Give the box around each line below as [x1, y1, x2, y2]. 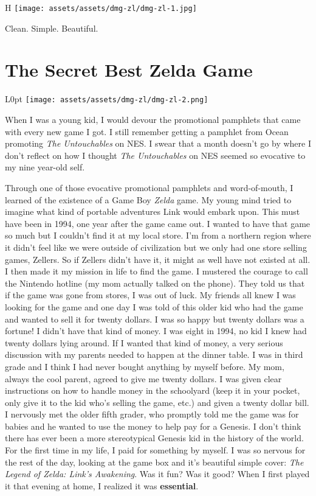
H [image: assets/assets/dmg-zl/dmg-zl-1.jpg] [5, 1, 197, 13]
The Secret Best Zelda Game [5, 57, 253, 82]
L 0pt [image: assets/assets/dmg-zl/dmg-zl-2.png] [5, 93, 208, 105]
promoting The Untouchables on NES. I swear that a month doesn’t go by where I [5, 137, 311, 150]
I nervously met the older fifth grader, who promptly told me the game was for [5, 408, 299, 421]
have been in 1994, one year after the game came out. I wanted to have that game [5, 217, 311, 229]
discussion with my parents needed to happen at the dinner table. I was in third [5, 348, 303, 361]
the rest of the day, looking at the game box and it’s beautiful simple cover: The [5, 455, 304, 468]
